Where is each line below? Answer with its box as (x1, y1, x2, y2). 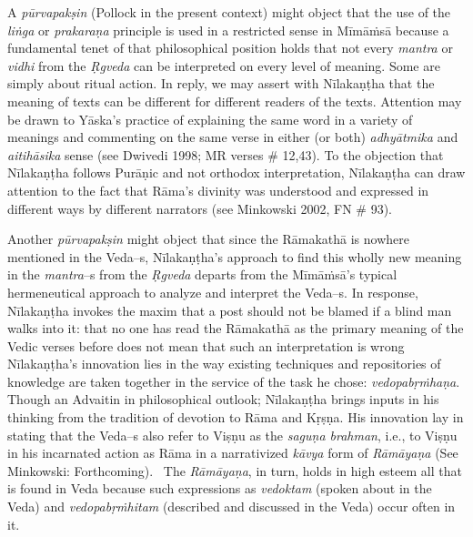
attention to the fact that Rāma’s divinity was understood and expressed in (7, 180, 429, 199)
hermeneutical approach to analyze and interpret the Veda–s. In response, (7, 282, 418, 301)
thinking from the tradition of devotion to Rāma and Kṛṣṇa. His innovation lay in (7, 408, 464, 427)
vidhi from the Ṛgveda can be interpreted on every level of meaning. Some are (7, 56, 440, 75)
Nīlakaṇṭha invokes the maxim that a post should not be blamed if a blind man (7, 300, 452, 319)
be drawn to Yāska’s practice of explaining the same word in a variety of (7, 109, 413, 128)
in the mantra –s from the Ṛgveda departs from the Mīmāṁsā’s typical (7, 265, 398, 284)
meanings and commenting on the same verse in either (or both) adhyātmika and (7, 127, 458, 147)
